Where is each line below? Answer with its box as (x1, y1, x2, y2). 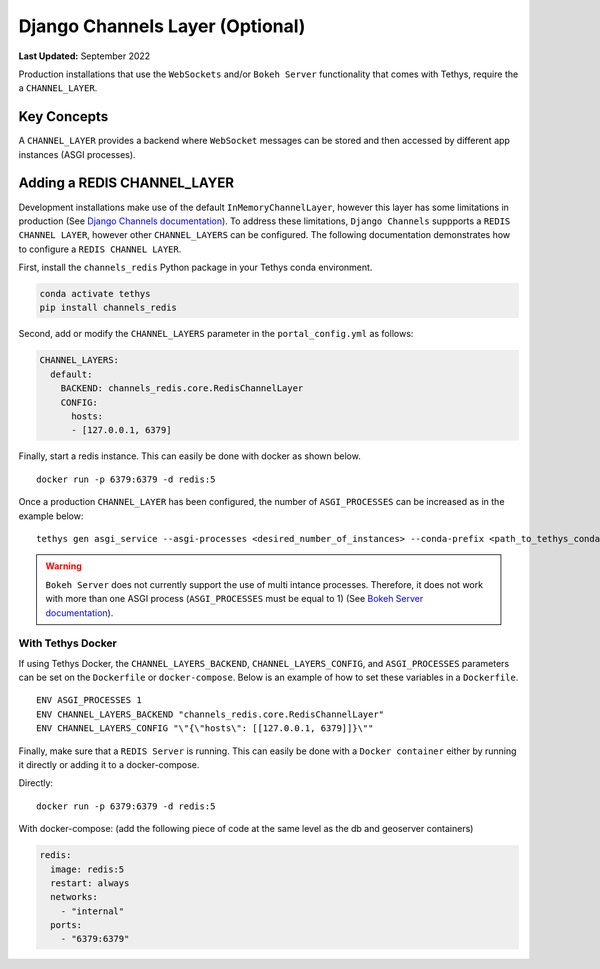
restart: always (50, 877, 130, 889)
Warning (45, 560, 82, 572)
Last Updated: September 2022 (18, 50, 151, 62)
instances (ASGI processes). (18, 148, 136, 160)
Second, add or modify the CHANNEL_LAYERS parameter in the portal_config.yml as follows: (18, 328, 414, 340)
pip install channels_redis (39, 302, 177, 314)
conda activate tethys (39, 288, 151, 300)
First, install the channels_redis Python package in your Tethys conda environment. (18, 261, 373, 274)
